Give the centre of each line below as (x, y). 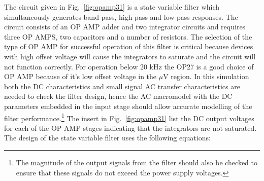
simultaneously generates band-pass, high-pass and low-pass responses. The (121, 16)
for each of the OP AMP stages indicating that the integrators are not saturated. (130, 128)
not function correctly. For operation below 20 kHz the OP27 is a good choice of (129, 66)
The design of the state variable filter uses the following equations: (107, 138)
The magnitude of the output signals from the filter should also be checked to (137, 162)
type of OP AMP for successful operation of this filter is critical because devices (129, 46)
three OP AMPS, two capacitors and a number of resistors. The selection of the (128, 36)
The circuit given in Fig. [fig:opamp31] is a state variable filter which (112, 7)
